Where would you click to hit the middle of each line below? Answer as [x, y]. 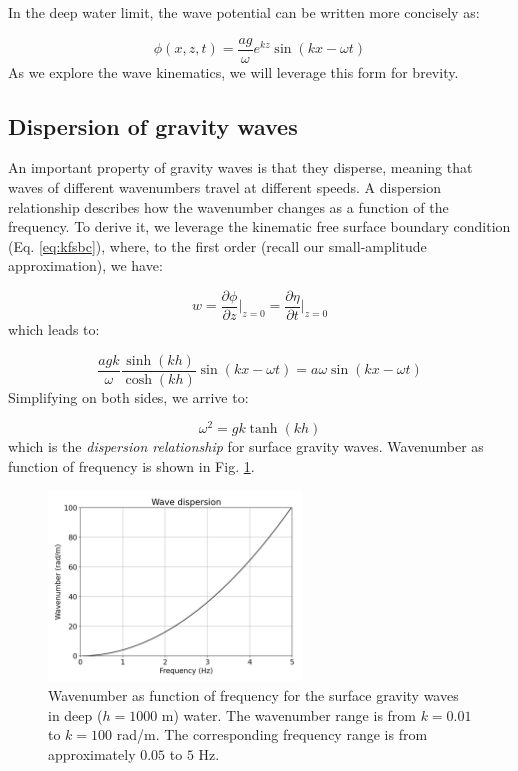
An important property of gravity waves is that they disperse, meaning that [240, 167]
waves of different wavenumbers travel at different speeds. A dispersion [225, 187]
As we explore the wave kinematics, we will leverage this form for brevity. [233, 71]
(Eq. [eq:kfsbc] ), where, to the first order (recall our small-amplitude [217, 245]
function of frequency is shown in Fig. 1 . [131, 466]
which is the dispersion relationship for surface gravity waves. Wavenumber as [246, 446]
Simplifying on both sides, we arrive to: [128, 396]
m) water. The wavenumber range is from [288, 714]
